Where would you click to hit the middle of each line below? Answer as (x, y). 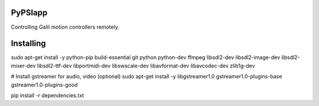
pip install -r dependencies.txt (48, 95)
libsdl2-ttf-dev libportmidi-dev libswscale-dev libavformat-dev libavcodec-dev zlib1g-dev (146, 66)
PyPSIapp (29, 13)
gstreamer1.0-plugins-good (44, 84)
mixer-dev (23, 66)
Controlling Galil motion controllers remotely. (65, 27)
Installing (29, 44)
